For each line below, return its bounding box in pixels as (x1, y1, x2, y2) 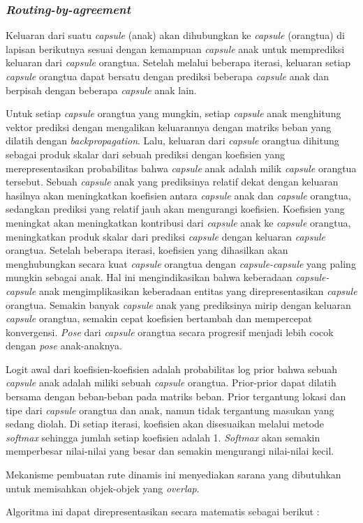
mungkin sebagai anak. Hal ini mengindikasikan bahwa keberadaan (6, 270, 292, 285)
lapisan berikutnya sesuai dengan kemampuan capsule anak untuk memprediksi (6, 41, 345, 56)
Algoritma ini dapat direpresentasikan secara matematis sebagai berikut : (6, 504, 320, 519)
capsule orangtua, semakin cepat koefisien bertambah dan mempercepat (6, 311, 313, 326)
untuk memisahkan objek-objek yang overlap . (6, 480, 200, 495)
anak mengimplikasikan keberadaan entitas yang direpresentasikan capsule (38, 283, 357, 298)
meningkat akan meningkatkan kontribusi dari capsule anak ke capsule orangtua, (6, 215, 351, 229)
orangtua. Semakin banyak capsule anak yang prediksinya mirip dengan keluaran (6, 297, 351, 312)
